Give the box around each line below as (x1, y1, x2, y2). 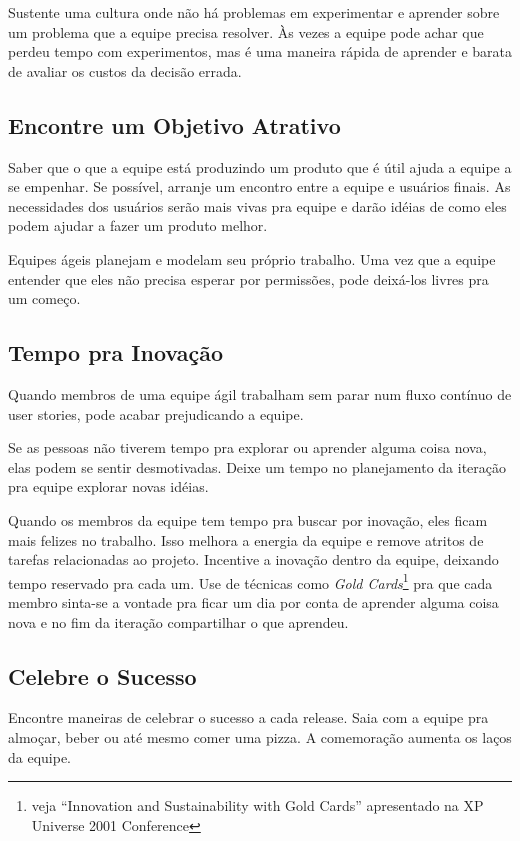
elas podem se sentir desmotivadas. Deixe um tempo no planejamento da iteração (8, 456, 506, 477)
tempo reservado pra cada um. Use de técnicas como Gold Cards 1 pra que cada (8, 569, 493, 593)
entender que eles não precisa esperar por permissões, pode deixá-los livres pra (8, 268, 489, 289)
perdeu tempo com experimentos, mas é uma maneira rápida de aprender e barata (8, 41, 513, 62)
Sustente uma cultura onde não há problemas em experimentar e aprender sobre (8, 2, 500, 22)
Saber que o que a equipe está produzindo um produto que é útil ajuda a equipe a (8, 156, 512, 177)
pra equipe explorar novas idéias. (8, 476, 209, 497)
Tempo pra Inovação (8, 337, 223, 368)
